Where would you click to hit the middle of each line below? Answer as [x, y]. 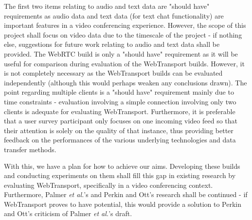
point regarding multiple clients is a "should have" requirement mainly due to [119, 92]
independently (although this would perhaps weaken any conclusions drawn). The [126, 82]
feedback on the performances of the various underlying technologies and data [120, 140]
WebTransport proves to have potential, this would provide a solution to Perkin [123, 204]
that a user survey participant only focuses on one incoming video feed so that [121, 121]
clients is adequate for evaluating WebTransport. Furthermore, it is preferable [120, 111]
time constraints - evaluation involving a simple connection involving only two [120, 101]
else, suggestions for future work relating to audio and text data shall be [112, 44]
